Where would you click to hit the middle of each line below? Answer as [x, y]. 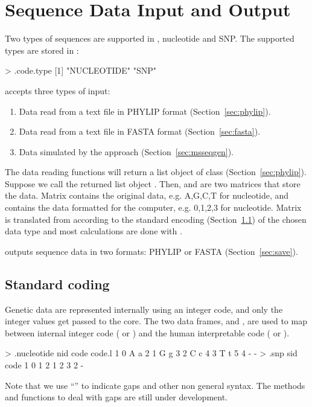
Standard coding [57, 284]
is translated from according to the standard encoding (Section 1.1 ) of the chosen [156, 219]
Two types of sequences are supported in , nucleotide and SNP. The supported [150, 38]
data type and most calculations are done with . [94, 231]
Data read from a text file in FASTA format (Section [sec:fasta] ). [140, 131]
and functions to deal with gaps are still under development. [116, 397]
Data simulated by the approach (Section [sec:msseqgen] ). [126, 151]
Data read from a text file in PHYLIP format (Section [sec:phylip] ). [145, 111]
